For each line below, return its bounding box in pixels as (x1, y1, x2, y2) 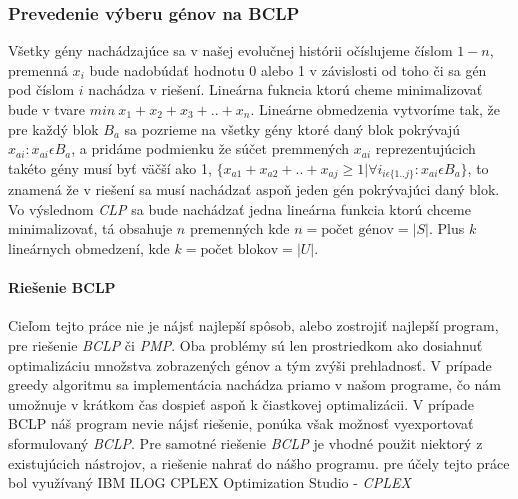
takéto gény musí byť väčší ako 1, (8, 157, 212, 178)
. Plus (428, 218, 465, 239)
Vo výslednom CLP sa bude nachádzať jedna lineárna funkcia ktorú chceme (8, 198, 471, 219)
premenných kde (189, 218, 290, 239)
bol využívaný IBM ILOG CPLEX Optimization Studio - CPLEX (8, 472, 411, 493)
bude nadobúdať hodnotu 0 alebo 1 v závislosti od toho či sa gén (89, 59, 487, 80)
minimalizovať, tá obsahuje (8, 218, 173, 239)
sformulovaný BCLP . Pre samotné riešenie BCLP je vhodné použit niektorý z (8, 432, 483, 453)
